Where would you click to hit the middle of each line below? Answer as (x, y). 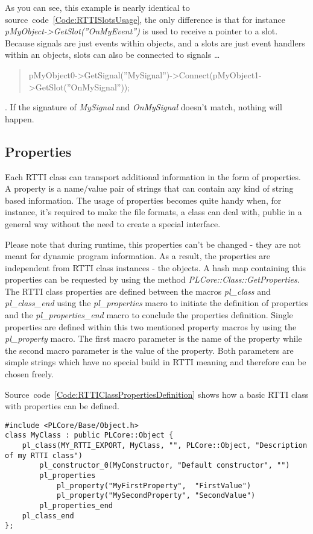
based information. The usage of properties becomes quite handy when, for (143, 200)
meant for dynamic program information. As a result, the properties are (138, 256)
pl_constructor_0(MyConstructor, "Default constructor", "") (165, 466)
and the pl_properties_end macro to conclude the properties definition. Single (149, 315)
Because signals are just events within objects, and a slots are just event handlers (155, 42)
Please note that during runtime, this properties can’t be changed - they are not (153, 244)
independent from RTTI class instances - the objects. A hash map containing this (155, 267)
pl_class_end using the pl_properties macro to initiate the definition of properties (157, 303)
